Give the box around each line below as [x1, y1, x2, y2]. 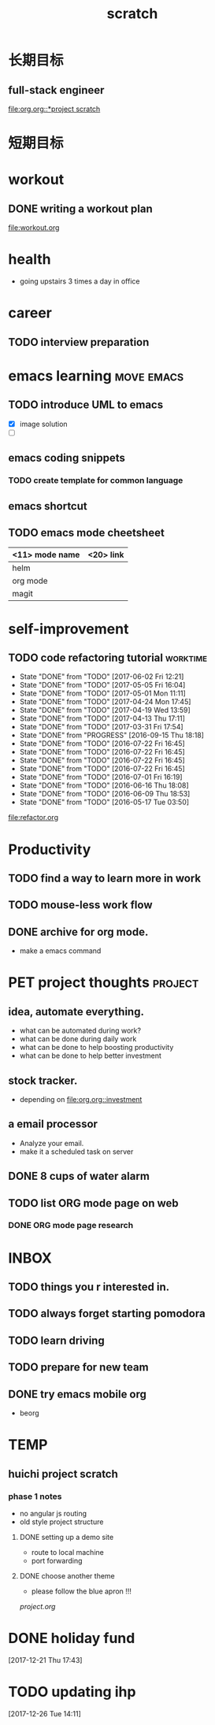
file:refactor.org [8, 813, 59, 822]
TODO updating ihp [8, 1683, 136, 1701]
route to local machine [31, 1547, 104, 1556]
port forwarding [31, 1556, 83, 1565]
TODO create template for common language [8, 475, 183, 486]
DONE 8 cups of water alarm [8, 1170, 150, 1183]
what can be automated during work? [19, 1026, 142, 1036]
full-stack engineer [8, 83, 105, 97]
